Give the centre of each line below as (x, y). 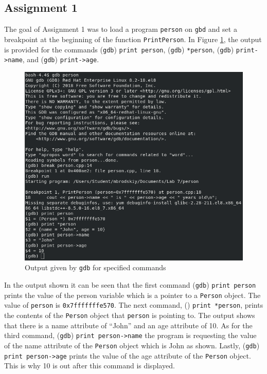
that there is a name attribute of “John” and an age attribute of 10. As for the (128, 325)
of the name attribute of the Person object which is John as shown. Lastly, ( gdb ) (132, 345)
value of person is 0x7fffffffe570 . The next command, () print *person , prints (134, 305)
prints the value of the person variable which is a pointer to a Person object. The (132, 295)
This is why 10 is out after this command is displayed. (90, 366)
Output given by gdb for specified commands (95, 267)
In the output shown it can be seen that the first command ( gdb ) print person (130, 285)
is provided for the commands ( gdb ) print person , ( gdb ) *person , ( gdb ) (119, 49)
